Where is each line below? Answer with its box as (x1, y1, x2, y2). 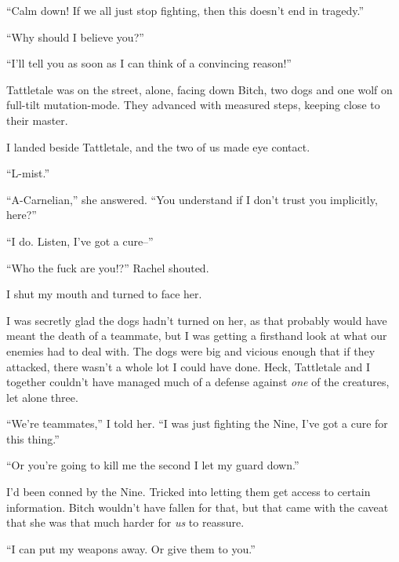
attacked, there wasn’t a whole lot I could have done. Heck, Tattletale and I (6, 358, 371, 374)
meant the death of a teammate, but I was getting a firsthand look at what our (6, 327, 387, 344)
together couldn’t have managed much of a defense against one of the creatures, (6, 374, 390, 390)
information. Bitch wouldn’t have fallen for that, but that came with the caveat (6, 498, 389, 515)
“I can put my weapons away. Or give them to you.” (6, 540, 256, 557)
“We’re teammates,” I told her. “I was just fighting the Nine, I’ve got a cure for (6, 415, 388, 432)
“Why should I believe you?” (6, 28, 144, 45)
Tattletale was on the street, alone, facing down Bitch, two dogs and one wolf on (6, 81, 393, 97)
